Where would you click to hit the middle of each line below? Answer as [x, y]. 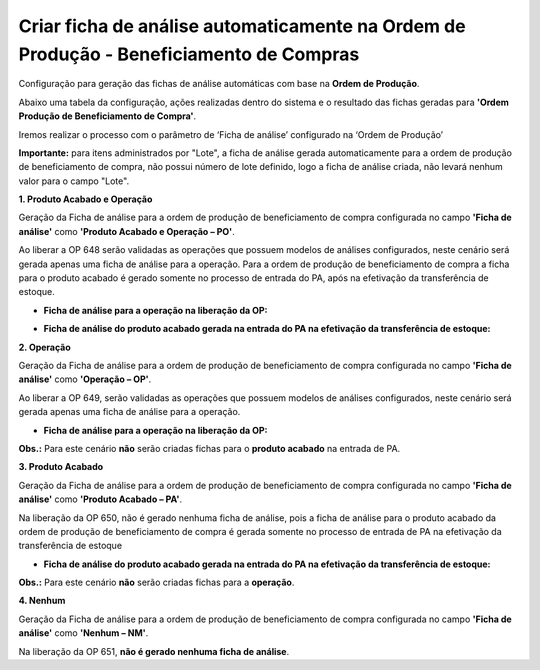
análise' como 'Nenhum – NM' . [83, 633]
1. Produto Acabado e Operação [85, 199]
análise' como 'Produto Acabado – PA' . [100, 499]
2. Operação [45, 347]
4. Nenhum [42, 601]
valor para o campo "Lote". [74, 181]
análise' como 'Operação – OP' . [85, 379]
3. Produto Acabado [61, 467]
